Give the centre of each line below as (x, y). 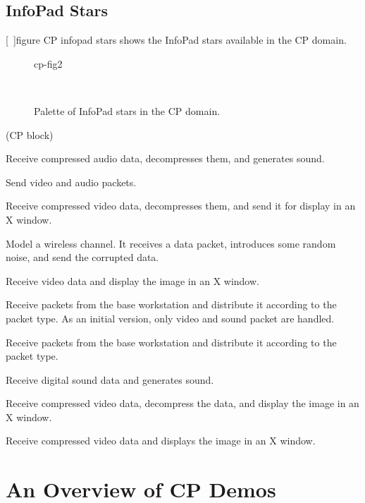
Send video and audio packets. (71, 182)
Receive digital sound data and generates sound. (110, 379)
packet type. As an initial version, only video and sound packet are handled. (170, 318)
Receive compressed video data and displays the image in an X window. (161, 441)
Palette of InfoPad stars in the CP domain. (127, 110)
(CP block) (30, 134)
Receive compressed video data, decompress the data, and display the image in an (182, 403)
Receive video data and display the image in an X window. (132, 280)
